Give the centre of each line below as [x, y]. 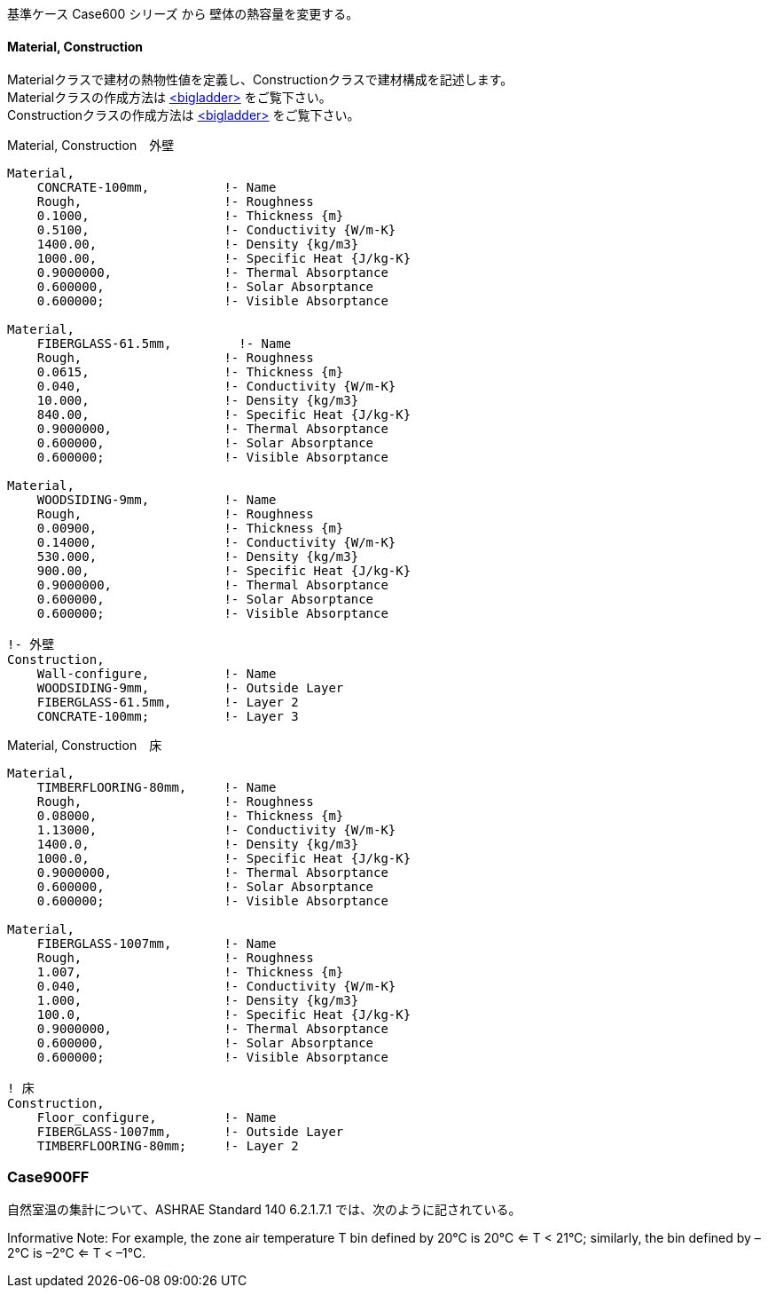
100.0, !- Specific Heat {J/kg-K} [224, 1015]
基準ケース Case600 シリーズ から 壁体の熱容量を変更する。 [183, 14]
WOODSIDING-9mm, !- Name [157, 500]
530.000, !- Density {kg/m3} [198, 557]
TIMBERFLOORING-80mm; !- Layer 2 [168, 1146]
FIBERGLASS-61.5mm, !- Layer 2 [168, 703]
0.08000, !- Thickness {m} [190, 816]
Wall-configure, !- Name [157, 674]
